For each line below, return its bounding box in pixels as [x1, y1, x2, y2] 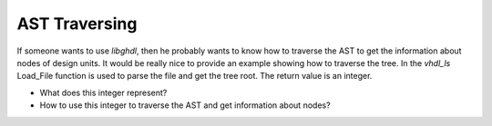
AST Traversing [16, 14, 138, 34]
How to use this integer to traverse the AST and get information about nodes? [39, 100, 332, 111]
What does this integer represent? [39, 87, 168, 98]
